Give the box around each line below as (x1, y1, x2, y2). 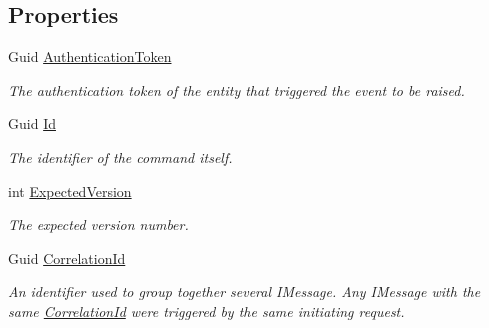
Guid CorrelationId (8, 247, 126, 268)
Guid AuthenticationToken (8, 46, 172, 67)
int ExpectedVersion (8, 180, 132, 201)
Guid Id (8, 113, 56, 134)
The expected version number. (8, 214, 189, 235)
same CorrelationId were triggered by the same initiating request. (8, 300, 405, 321)
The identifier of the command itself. (8, 146, 233, 167)
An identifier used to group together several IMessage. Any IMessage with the (8, 281, 481, 302)
